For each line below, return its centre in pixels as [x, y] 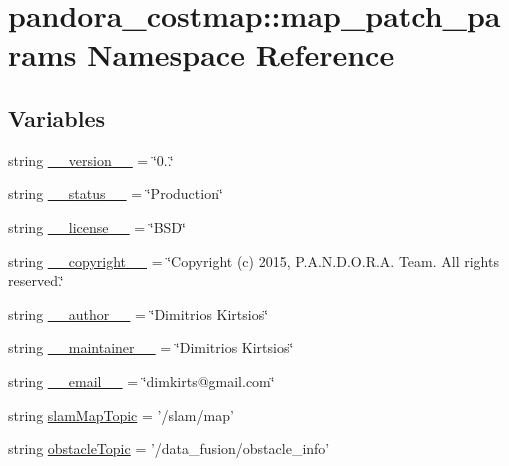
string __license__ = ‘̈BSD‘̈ [97, 226]
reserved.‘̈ [36, 280]
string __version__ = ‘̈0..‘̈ [91, 159]
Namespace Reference [241, 54]
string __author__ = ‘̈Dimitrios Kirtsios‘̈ [138, 313]
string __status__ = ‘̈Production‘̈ [115, 193]
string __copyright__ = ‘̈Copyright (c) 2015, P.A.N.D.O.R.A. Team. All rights [253, 260]
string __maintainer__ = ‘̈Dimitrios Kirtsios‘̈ [151, 347]
